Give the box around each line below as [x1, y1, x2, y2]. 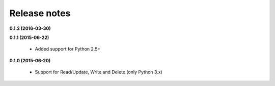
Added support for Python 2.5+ [35, 46, 101, 52]
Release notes [9, 8, 71, 19]
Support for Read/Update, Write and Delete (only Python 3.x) [35, 69, 162, 75]
